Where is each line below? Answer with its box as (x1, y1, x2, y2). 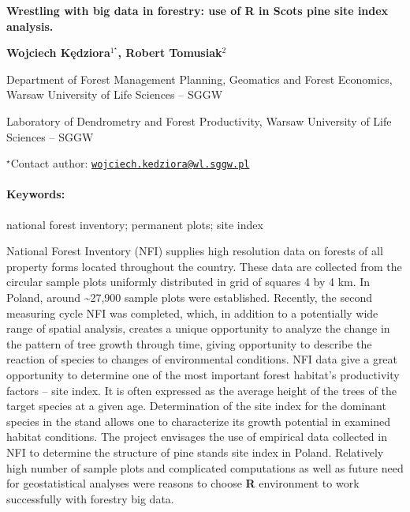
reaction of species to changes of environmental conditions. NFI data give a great (6, 351, 398, 367)
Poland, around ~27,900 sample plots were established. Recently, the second (6, 288, 373, 305)
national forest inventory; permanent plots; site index (6, 216, 263, 232)
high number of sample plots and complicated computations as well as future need (6, 459, 404, 476)
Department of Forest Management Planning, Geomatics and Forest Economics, (6, 70, 393, 87)
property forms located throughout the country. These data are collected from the (6, 258, 402, 274)
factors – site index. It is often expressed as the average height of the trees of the (6, 382, 397, 398)
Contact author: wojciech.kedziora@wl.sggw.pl (10, 155, 250, 171)
